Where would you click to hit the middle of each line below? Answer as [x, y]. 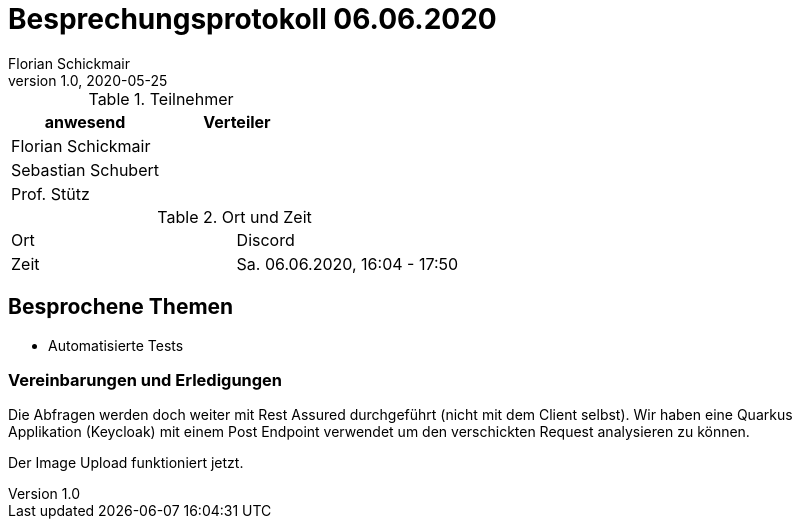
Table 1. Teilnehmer [161, 98]
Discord [265, 239]
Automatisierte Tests [116, 345]
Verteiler [237, 121]
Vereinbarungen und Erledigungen [145, 379]
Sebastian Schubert [85, 169]
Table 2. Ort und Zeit [234, 216]
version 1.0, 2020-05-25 [88, 80]
